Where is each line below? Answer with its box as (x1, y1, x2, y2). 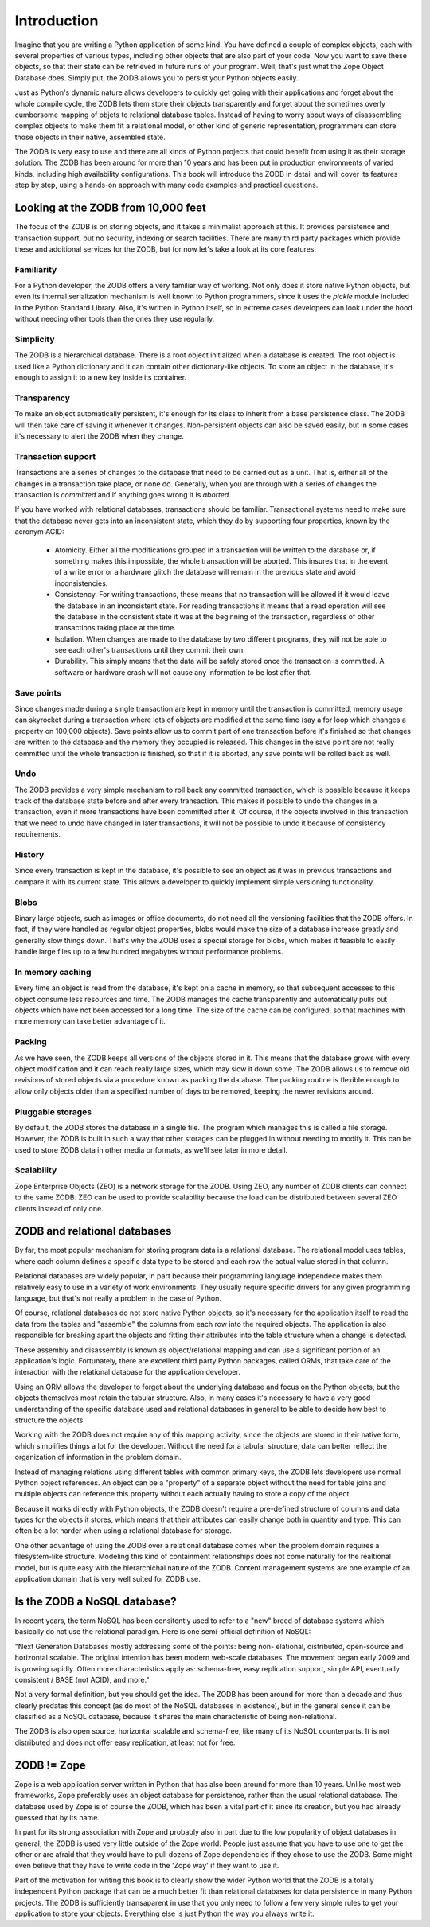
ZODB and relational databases (14, 1224, 172, 1238)
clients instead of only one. (14, 1203, 104, 1213)
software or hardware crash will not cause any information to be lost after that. (54, 667, 312, 677)
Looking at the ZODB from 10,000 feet (14, 201, 206, 215)
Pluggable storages (14, 1106, 92, 1118)
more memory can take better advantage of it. (14, 1016, 166, 1026)
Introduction (14, 12, 99, 29)
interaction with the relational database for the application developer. (14, 1367, 240, 1377)
